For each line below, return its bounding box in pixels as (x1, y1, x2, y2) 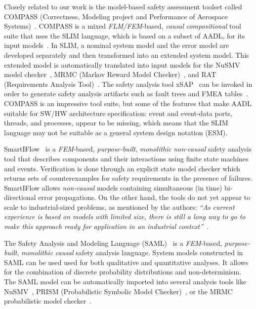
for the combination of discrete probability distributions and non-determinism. (4, 267, 242, 277)
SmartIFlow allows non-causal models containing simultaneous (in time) (4, 182, 222, 193)
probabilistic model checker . (4, 296, 92, 306)
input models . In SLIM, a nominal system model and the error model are (4, 40, 229, 50)
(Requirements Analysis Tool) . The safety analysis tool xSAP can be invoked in (4, 78, 253, 89)
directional (4, 192, 36, 202)
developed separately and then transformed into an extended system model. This (4, 49, 249, 60)
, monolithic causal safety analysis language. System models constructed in (17, 247, 243, 258)
